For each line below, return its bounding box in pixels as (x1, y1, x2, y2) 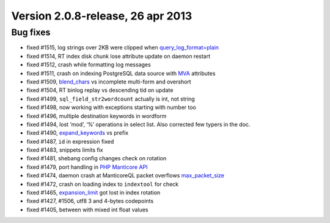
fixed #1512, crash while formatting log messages (26, 61, 151, 68)
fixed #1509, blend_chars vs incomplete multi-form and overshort (26, 78, 192, 85)
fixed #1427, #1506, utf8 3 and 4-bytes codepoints (26, 197, 154, 205)
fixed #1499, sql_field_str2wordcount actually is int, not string (26, 95, 195, 102)
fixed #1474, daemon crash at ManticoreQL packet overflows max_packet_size (26, 172, 224, 179)
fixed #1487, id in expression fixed (26, 138, 114, 145)
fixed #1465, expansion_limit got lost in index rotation (26, 189, 161, 196)
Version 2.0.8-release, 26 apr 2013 (11, 9, 193, 23)
